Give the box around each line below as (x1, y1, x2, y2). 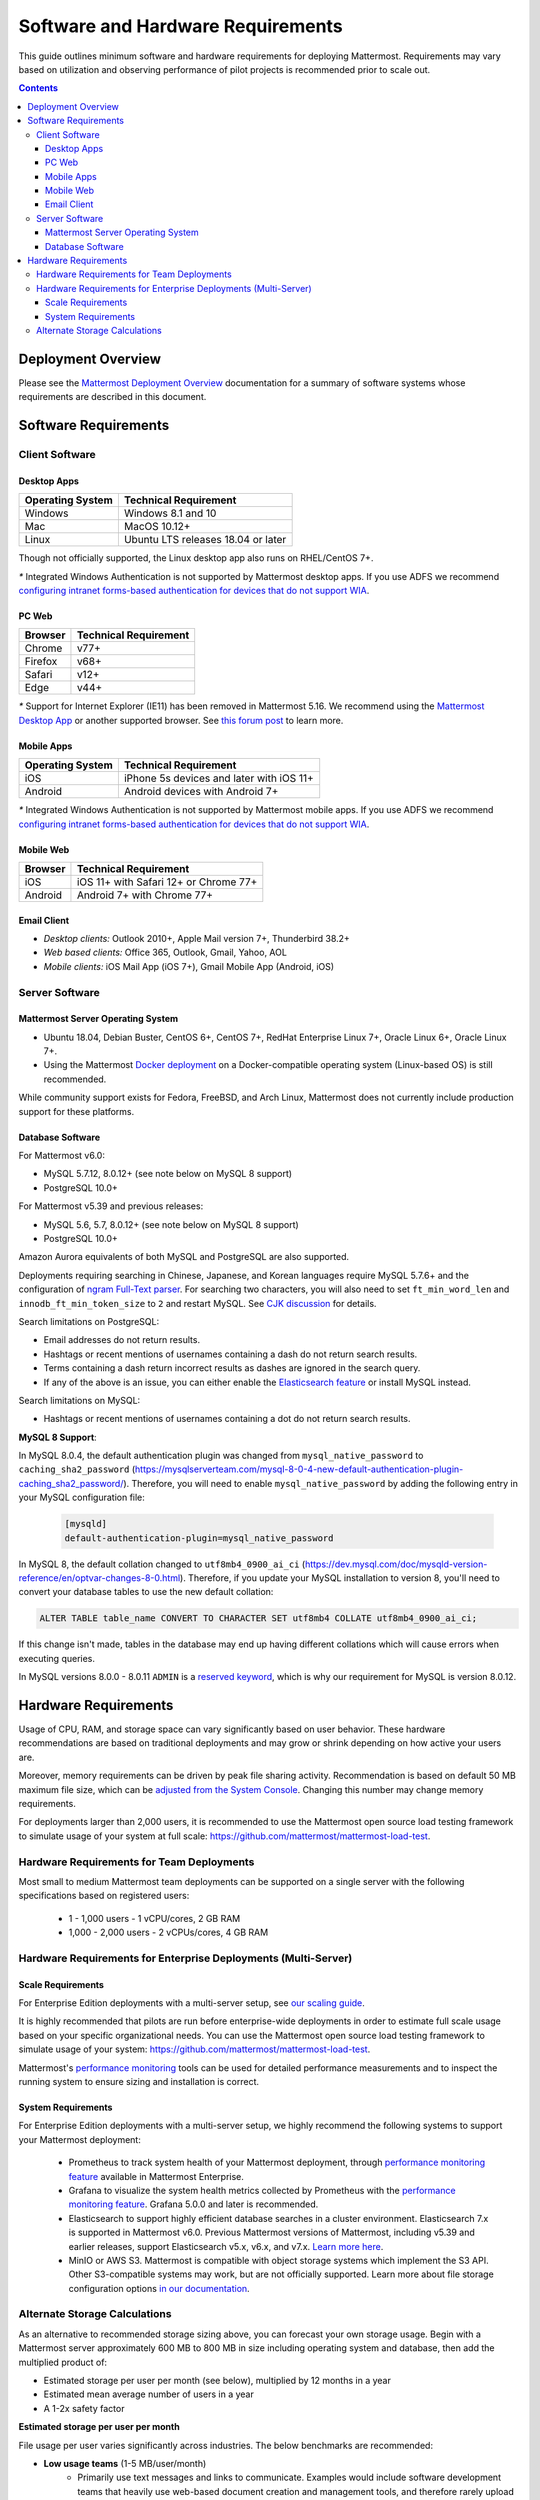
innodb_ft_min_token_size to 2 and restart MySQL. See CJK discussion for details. (18, 1297, 377, 1309)
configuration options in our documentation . (68, 2282, 250, 2294)
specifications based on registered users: (18, 1890, 190, 1902)
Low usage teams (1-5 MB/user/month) (43, 2457, 207, 2469)
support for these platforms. (18, 1105, 135, 1117)
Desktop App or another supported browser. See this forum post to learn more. (18, 714, 344, 726)
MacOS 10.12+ (123, 520, 191, 534)
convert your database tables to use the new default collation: (18, 1586, 274, 1598)
